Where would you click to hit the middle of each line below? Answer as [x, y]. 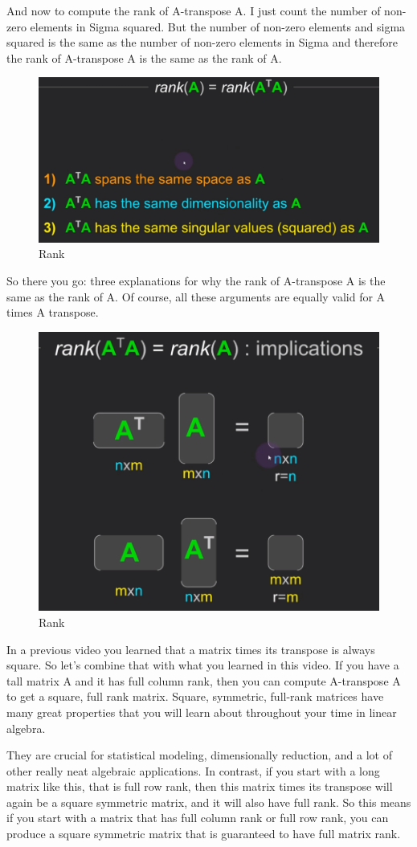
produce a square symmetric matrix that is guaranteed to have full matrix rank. [204, 834]
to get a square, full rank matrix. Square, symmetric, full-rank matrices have [195, 696]
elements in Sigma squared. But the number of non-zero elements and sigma [218, 26]
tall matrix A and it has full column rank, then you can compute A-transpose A [204, 680]
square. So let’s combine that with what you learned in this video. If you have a [203, 665]
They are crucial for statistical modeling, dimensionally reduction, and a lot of [199, 755]
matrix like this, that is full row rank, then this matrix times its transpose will [200, 786]
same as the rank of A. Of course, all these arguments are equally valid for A [196, 296]
